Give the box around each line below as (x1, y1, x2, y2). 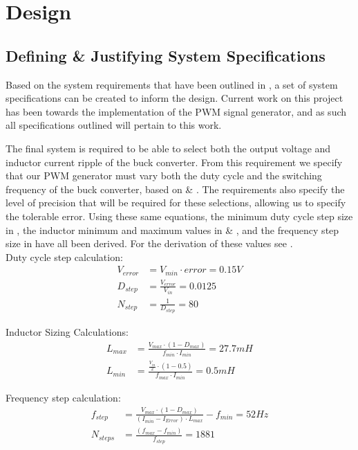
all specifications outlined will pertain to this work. (6, 118, 222, 132)
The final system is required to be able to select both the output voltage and (6, 141, 331, 155)
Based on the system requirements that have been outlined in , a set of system (6, 77, 338, 91)
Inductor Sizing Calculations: (6, 325, 129, 339)
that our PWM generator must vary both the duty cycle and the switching (6, 168, 322, 183)
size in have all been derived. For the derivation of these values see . (6, 236, 293, 251)
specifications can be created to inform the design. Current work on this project (6, 91, 343, 105)
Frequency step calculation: (6, 390, 121, 404)
